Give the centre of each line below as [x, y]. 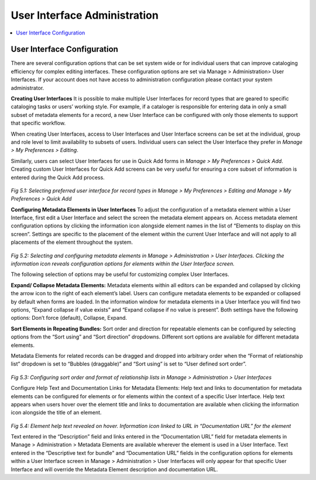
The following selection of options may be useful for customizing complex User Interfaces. [120, 274]
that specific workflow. [38, 123]
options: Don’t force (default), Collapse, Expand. [69, 318]
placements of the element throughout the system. [72, 242]
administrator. [28, 88]
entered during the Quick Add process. [58, 177]
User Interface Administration [85, 15]
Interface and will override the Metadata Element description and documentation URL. [114, 469]
